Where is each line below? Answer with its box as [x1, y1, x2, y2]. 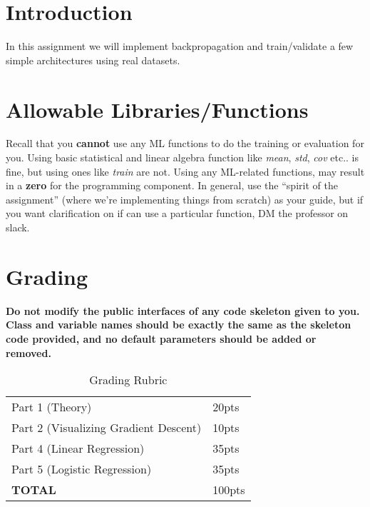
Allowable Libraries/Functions [6, 94, 309, 124]
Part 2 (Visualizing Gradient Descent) [11, 419, 202, 436]
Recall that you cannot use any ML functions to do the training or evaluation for [6, 136, 364, 151]
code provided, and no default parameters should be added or [6, 331, 317, 346]
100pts [212, 481, 245, 498]
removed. [6, 345, 51, 360]
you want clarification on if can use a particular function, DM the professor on [6, 206, 349, 221]
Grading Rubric [89, 371, 168, 388]
